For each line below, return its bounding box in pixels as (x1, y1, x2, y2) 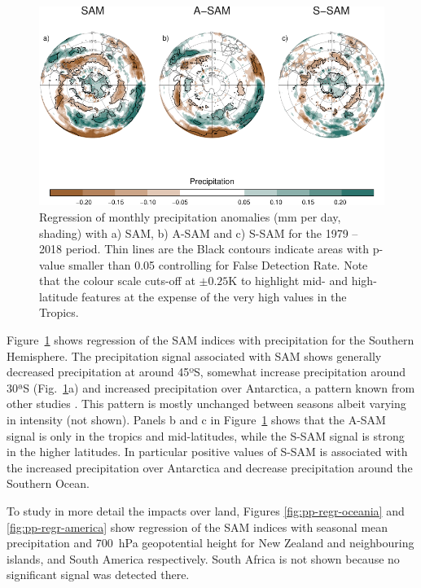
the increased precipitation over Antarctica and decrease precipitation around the (7, 459, 413, 476)
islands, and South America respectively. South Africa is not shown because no (7, 550, 400, 567)
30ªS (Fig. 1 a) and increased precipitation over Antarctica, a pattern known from (7, 379, 415, 396)
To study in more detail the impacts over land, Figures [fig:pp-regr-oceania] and (7, 502, 405, 520)
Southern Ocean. (7, 475, 90, 492)
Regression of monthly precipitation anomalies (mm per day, (39, 208, 341, 225)
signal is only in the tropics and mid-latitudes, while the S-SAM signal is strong (7, 427, 405, 444)
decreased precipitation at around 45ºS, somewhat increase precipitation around (7, 363, 406, 380)
